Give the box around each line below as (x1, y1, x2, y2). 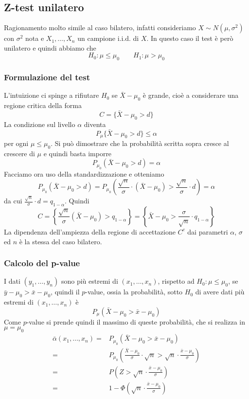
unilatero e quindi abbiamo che (4, 42, 96, 53)
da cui (4, 196, 22, 206)
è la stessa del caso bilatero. (19, 236, 102, 246)
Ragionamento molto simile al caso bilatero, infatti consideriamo (4, 22, 196, 33)
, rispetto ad (158, 276, 195, 286)
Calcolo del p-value (4, 257, 80, 269)
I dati (4, 276, 20, 286)
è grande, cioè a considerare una (142, 90, 239, 100)
